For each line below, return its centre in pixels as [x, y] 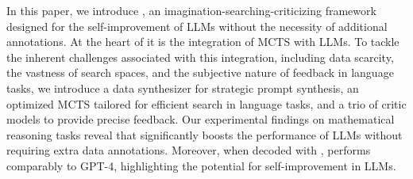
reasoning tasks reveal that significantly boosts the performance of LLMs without [205, 134]
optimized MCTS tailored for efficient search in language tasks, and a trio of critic [206, 103]
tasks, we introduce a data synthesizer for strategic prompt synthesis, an [183, 88]
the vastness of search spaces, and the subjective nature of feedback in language [200, 72]
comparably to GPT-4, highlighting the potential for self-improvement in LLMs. [201, 165]
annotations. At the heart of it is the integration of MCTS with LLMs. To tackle [203, 42]
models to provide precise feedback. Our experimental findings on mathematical [201, 119]
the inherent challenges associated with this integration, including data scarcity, [200, 57]
